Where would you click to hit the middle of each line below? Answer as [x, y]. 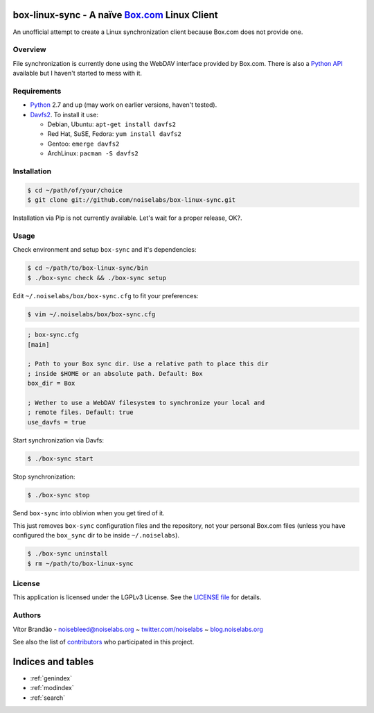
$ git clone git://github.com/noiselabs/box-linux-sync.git [132, 200]
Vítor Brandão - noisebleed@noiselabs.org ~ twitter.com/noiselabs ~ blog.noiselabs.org [138, 629]
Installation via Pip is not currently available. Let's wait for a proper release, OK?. [127, 218]
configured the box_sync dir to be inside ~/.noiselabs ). [96, 535]
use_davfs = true [57, 422]
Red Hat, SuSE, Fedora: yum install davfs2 [114, 134]
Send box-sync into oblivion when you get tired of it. [89, 513]
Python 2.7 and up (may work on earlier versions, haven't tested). [124, 105]
